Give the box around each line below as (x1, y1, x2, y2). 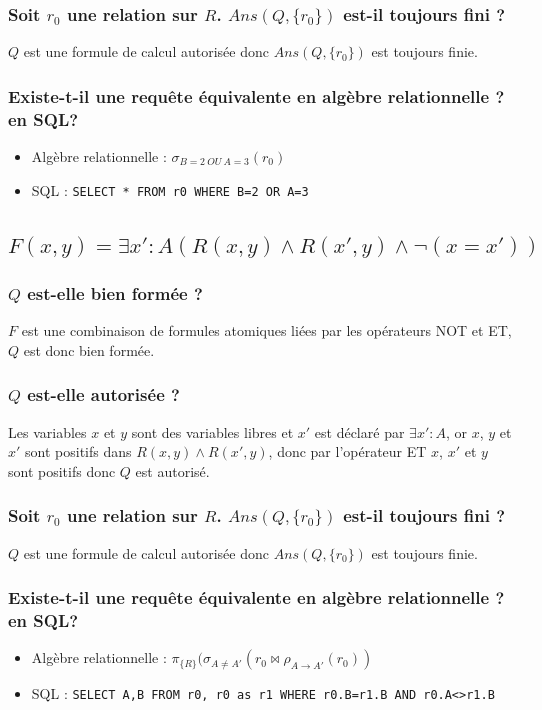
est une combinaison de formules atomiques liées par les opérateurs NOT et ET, (21, 320, 512, 341)
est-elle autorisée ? (27, 382, 180, 407)
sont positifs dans (25, 441, 132, 462)
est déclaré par (314, 421, 405, 442)
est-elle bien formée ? (27, 280, 203, 305)
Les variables (8, 421, 87, 442)
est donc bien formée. (23, 339, 155, 360)
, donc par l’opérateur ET (268, 441, 427, 462)
